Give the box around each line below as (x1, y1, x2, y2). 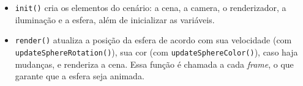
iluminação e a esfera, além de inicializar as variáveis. (15, 13, 215, 26)
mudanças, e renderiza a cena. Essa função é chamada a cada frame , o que (15, 57, 294, 70)
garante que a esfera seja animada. (15, 70, 144, 82)
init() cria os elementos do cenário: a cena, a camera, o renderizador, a (15, 1, 286, 13)
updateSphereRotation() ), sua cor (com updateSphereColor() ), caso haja (15, 45, 298, 58)
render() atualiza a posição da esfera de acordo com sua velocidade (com (15, 34, 292, 46)
